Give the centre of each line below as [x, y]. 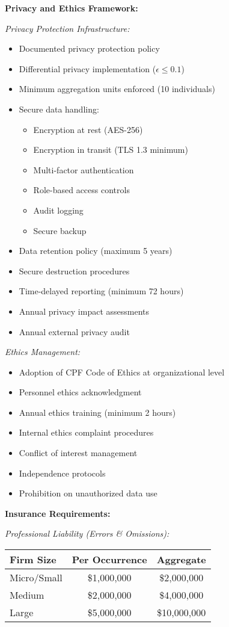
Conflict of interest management [78, 453]
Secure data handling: [59, 109]
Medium [27, 595]
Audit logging [58, 210]
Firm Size [33, 560]
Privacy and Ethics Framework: [72, 8]
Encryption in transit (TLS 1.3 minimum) [111, 150]
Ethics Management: [43, 352]
